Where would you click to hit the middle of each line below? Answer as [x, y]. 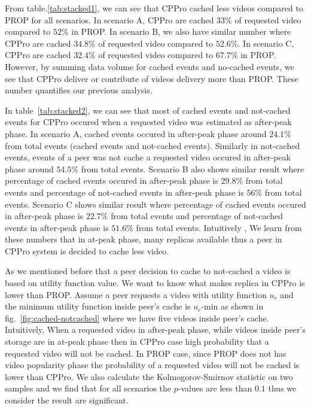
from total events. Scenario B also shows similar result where [193, 168]
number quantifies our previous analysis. [79, 90]
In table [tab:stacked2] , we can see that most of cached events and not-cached [148, 110]
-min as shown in [232, 306]
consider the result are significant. [67, 400]
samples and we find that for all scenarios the [88, 388]
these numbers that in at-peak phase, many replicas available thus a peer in [144, 239]
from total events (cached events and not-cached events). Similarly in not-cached [153, 145]
